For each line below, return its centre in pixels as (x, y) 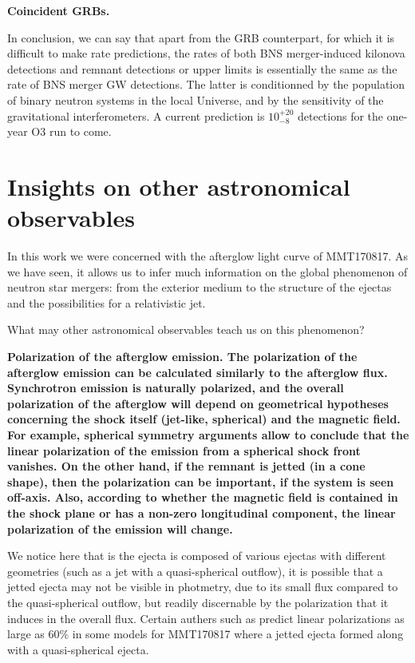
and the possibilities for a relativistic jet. (107, 302)
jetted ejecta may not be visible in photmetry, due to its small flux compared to (203, 587)
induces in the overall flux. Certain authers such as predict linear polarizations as (206, 618)
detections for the (340, 115)
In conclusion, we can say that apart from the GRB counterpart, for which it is (201, 37)
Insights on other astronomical (179, 186)
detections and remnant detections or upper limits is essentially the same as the (202, 68)
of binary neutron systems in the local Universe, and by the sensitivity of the (196, 99)
